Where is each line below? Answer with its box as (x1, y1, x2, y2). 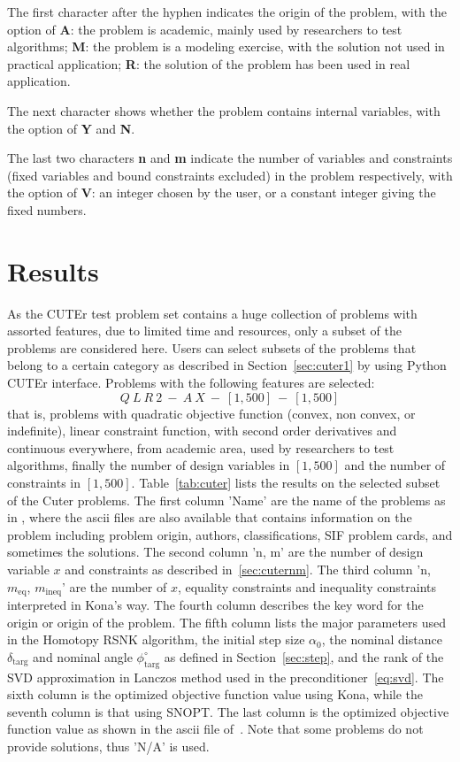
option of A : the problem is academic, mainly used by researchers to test (7, 19, 402, 38)
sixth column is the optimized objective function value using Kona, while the (7, 685, 424, 704)
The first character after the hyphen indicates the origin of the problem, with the (7, 3, 448, 20)
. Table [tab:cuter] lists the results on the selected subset (131, 473, 441, 491)
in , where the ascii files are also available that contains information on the (7, 508, 412, 527)
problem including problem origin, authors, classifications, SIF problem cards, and (7, 525, 453, 543)
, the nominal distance (321, 630, 442, 649)
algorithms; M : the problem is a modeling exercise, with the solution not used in (7, 37, 445, 56)
